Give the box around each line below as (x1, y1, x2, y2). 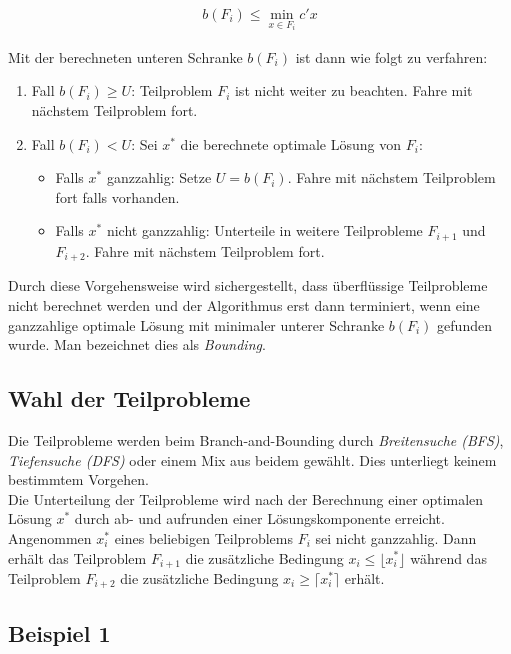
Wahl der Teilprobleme (8, 383, 251, 414)
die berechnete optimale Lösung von (180, 133, 402, 154)
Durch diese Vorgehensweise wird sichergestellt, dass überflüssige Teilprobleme (8, 275, 488, 296)
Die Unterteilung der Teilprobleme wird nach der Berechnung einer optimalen (8, 488, 484, 509)
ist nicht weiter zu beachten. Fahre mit (234, 80, 473, 101)
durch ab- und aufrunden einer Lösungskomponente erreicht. (74, 508, 445, 529)
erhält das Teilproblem (8, 547, 147, 568)
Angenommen (8, 527, 92, 548)
